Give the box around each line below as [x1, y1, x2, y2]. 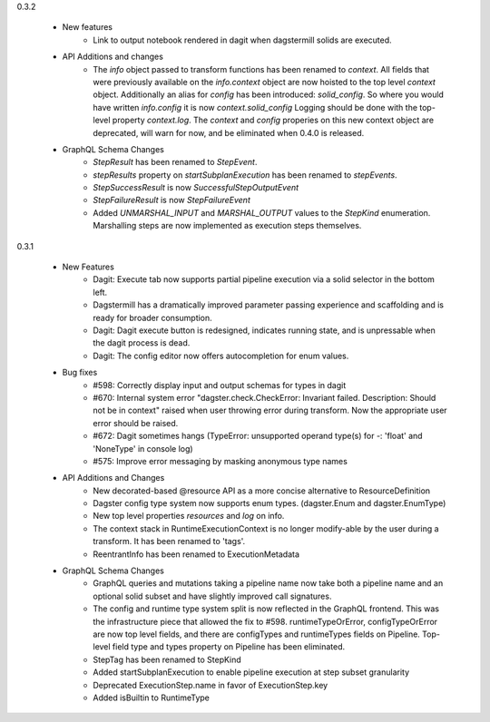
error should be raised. [93, 417, 179, 428]
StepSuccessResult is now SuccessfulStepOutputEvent [93, 182, 299, 193]
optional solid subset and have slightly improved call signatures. [93, 590, 332, 601]
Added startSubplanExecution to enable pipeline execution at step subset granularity [93, 667, 410, 678]
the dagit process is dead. [93, 337, 191, 348]
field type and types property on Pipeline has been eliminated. [112, 641, 346, 652]
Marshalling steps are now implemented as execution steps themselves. [93, 220, 362, 231]
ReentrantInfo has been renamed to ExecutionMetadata [93, 549, 299, 560]
